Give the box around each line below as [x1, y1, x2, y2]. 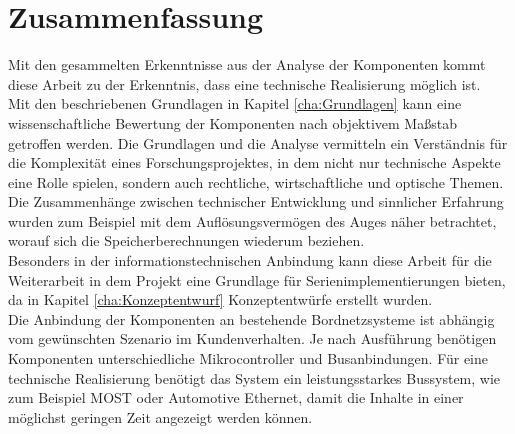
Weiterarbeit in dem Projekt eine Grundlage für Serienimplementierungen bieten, [8, 269, 506, 290]
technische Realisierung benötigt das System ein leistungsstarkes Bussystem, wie [8, 367, 501, 388]
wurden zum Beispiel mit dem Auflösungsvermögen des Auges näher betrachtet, [8, 210, 497, 231]
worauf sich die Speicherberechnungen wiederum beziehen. [8, 230, 365, 251]
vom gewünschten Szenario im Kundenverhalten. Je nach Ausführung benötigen [8, 328, 497, 349]
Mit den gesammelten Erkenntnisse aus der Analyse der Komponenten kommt [8, 54, 486, 75]
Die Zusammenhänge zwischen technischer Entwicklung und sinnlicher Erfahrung [8, 191, 504, 212]
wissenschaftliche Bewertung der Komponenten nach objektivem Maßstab [8, 112, 457, 133]
